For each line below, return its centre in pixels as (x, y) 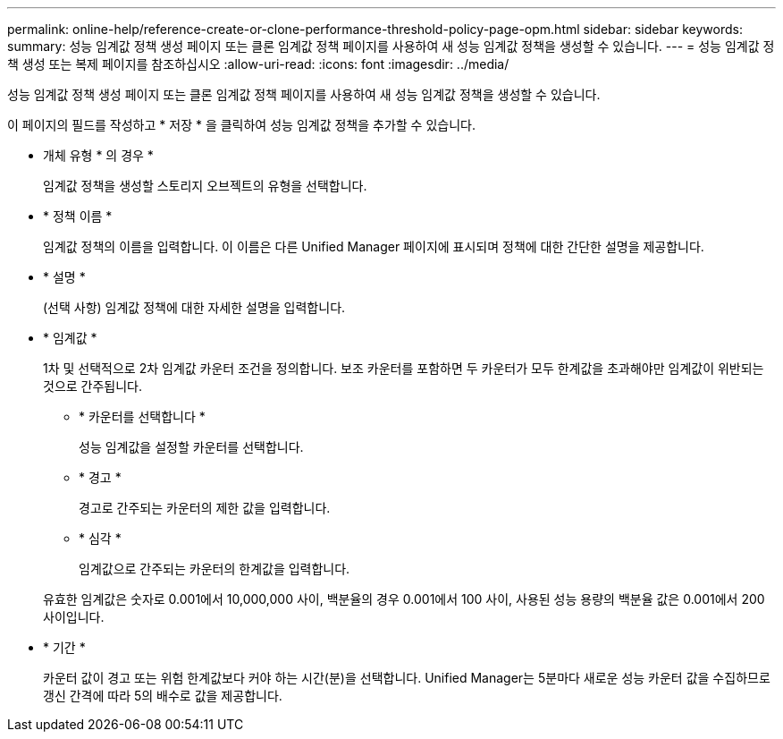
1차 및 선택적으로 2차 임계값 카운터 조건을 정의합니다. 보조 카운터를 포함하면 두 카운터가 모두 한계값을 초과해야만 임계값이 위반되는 (404, 368)
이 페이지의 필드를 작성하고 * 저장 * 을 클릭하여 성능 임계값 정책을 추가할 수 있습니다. (241, 125)
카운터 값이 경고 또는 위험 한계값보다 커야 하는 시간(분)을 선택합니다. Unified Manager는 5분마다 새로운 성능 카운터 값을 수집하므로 (407, 678)
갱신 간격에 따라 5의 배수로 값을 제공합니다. (163, 696)
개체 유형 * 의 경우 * (98, 155)
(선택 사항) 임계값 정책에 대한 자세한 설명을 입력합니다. (194, 307)
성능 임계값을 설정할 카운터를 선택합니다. (191, 447)
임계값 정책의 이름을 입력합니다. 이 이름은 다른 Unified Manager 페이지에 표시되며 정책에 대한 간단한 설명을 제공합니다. (374, 246)
